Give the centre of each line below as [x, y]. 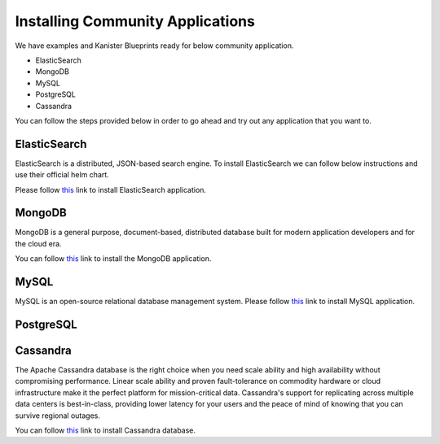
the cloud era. [38, 243]
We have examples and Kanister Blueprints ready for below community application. [154, 46]
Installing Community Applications [135, 21]
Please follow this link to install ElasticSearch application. [111, 189]
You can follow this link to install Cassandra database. [105, 430]
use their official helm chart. [62, 175]
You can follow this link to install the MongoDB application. [113, 259]
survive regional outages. [58, 416]
